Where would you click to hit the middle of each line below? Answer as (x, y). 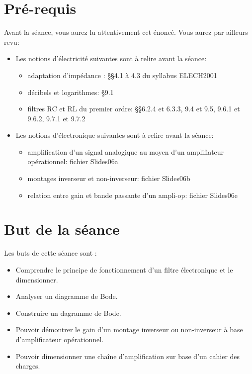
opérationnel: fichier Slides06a (73, 161)
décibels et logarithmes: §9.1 (71, 92)
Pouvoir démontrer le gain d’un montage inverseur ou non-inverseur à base (129, 329)
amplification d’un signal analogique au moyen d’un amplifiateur (126, 151)
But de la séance (62, 229)
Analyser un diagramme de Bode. (67, 296)
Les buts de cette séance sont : (50, 253)
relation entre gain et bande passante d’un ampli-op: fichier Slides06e (132, 195)
